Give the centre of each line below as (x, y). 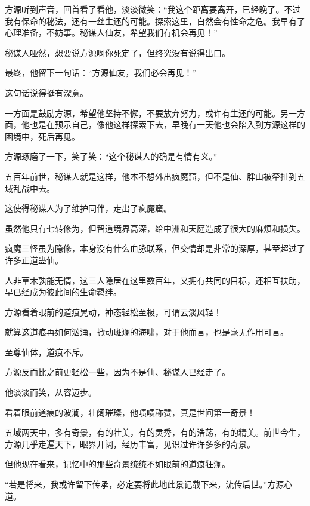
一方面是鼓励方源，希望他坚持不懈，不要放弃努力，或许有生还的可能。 (142, 113)
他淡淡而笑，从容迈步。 (51, 392)
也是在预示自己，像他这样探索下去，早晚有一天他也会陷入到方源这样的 (167, 125)
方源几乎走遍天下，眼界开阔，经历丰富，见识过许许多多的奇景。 (130, 444)
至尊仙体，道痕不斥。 (46, 352)
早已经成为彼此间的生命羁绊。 (63, 292)
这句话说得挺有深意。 (46, 92)
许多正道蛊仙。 (34, 260)
